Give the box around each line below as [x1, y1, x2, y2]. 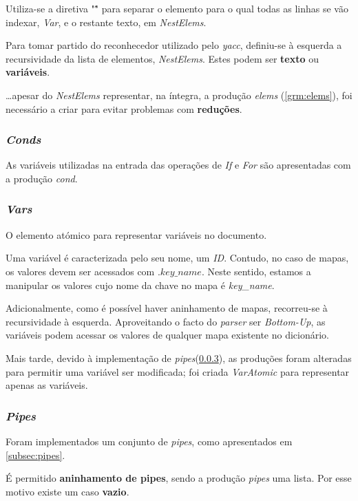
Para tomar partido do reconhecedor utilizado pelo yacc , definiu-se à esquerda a [6, 38, 342, 52]
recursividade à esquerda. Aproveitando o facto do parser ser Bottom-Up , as [6, 314, 326, 328]
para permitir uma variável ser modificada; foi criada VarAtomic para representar [6, 364, 350, 379]
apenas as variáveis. [6, 378, 88, 392]
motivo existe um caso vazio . [6, 484, 129, 498]
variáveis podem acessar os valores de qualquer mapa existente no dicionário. [6, 328, 330, 342]
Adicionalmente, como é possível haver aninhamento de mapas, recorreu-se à [6, 301, 328, 315]
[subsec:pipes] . [6, 447, 65, 462]
